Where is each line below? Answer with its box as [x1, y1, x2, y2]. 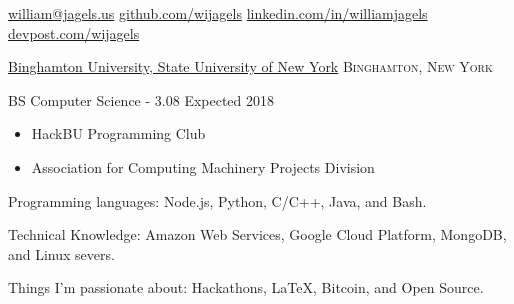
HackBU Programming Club [31, 123, 206, 144]
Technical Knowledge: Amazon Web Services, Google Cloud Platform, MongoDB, [8, 224, 507, 245]
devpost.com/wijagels [8, 22, 140, 43]
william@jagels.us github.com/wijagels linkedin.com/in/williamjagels [8, 3, 428, 23]
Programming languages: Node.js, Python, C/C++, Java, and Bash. [8, 190, 427, 211]
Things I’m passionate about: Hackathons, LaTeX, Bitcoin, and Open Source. [8, 277, 484, 298]
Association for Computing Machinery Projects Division [31, 156, 375, 177]
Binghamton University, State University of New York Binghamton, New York [8, 56, 493, 77]
